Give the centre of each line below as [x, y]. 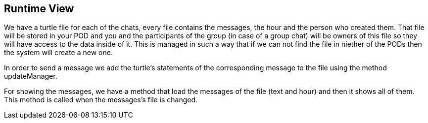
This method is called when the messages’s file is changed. [101, 100]
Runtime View [39, 9]
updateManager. [31, 76]
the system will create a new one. [58, 53]
